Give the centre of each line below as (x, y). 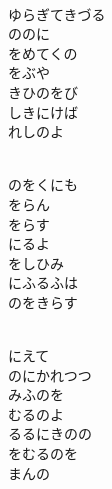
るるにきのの (50, 433)
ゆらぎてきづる (57, 13)
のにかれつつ (50, 374)
